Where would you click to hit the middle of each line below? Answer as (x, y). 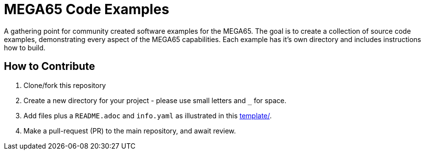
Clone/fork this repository (65, 85)
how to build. (25, 47)
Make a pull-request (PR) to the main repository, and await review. (130, 131)
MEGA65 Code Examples (87, 9)
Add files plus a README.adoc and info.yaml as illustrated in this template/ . (148, 115)
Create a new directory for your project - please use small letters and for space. (155, 100)
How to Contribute (50, 66)
